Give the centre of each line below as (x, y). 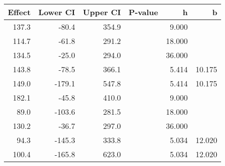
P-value (144, 12)
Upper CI (102, 12)
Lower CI (57, 12)
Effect (19, 12)
